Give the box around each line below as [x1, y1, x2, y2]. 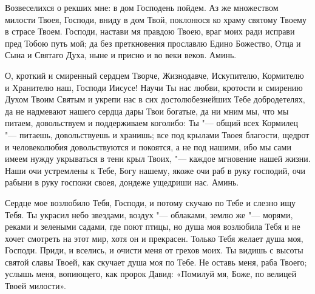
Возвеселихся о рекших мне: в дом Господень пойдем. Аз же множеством [5, 1, 279, 13]
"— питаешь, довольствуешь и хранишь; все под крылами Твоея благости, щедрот [5, 128, 310, 141]
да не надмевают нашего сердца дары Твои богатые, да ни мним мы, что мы [5, 104, 289, 117]
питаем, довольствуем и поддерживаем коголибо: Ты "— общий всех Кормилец [5, 116, 299, 129]
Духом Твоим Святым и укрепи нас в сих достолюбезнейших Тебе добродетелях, [5, 93, 305, 105]
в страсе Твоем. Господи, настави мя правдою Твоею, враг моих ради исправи [5, 25, 295, 38]
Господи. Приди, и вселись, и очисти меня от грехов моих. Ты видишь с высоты [5, 244, 303, 256]
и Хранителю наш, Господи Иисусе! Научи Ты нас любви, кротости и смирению [5, 81, 303, 93]
